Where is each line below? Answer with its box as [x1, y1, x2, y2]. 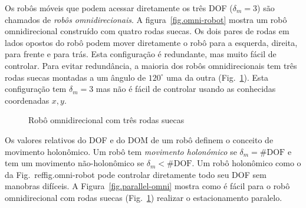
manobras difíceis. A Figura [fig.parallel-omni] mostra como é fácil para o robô [5, 180, 290, 192]
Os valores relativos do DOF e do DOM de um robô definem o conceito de [5, 133, 274, 146]
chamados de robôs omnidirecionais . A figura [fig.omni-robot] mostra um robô [5, 13, 287, 25]
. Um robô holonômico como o [192, 157, 301, 169]
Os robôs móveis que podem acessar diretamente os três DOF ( [5, 2, 233, 14]
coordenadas [5, 94, 50, 106]
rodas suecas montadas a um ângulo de [5, 71, 146, 83]
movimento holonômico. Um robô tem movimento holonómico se [5, 145, 237, 157]
